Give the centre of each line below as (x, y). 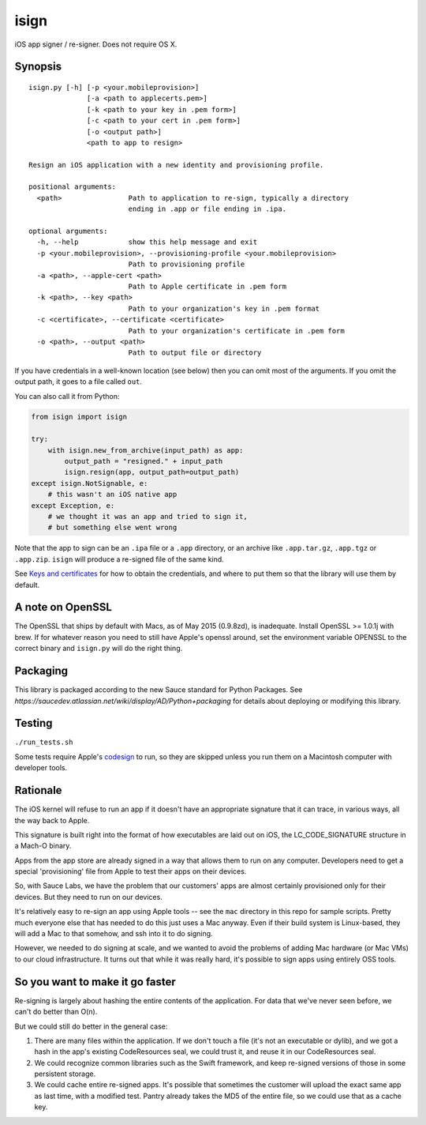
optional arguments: (68, 231)
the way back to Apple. (52, 820)
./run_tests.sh (44, 742)
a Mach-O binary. (43, 846)
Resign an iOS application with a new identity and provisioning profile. (176, 165)
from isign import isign (79, 417)
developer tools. (41, 768)
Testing (34, 723)
